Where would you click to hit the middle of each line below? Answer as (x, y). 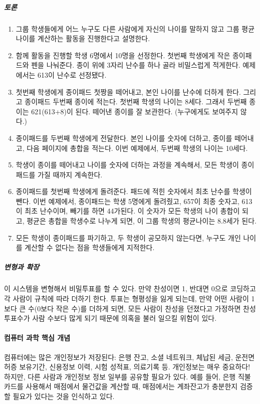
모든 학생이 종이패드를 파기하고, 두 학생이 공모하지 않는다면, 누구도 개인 (128, 237)
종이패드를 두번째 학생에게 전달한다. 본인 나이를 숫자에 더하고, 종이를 (124, 138)
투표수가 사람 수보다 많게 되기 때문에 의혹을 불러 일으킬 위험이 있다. (110, 318)
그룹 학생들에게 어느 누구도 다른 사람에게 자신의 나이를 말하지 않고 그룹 (127, 28)
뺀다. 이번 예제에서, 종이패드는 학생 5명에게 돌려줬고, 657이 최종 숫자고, (127, 201)
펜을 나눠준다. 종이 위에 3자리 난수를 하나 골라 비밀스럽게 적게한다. (136, 65)
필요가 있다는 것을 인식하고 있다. (64, 396)
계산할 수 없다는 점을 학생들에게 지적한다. (90, 247)
